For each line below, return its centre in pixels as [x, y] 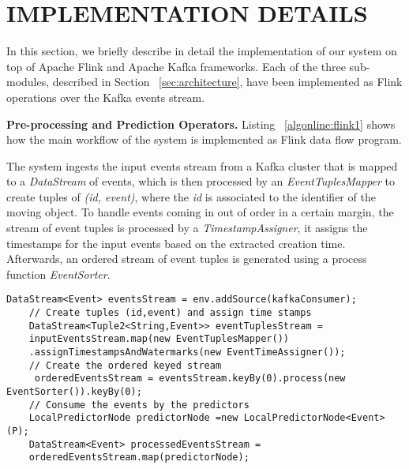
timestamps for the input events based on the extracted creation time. [176, 243]
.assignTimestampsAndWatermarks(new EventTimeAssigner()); [187, 353]
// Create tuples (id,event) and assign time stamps [170, 313]
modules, [28, 82]
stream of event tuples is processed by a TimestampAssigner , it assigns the [187, 228]
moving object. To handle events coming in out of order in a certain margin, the [200, 212]
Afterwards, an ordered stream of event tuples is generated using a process [187, 259]
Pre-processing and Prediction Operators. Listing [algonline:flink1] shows [201, 124]
